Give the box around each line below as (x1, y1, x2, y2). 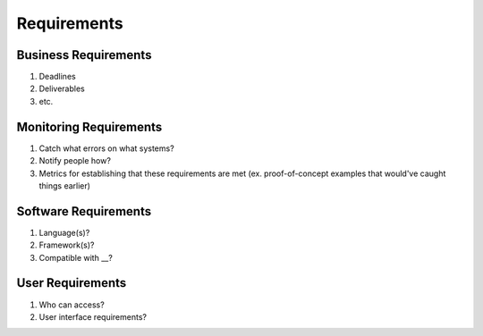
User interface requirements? (38, 311, 148, 322)
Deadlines (38, 71, 76, 82)
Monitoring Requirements (16, 119, 163, 134)
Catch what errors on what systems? (38, 143, 174, 154)
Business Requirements (16, 47, 152, 63)
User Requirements (16, 275, 127, 290)
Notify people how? (38, 155, 112, 166)
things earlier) (38, 180, 91, 191)
